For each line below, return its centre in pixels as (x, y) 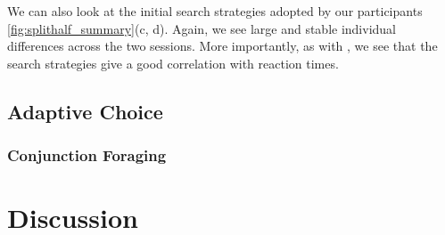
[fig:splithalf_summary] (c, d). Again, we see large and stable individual (202, 28)
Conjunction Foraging (87, 155)
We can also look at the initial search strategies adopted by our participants (215, 11)
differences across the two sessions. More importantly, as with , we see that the (222, 46)
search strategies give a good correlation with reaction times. (173, 63)
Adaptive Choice (85, 111)
